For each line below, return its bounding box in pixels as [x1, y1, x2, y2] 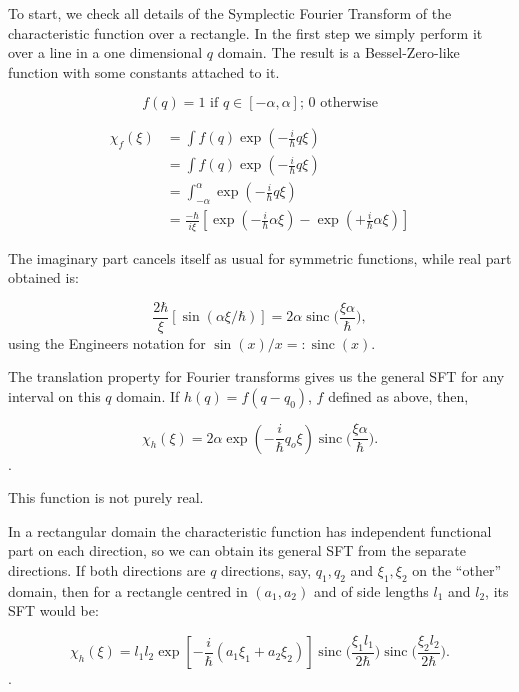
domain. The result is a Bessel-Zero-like [217, 42, 460, 63]
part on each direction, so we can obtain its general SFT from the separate [8, 540, 466, 561]
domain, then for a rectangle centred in [8, 580, 248, 601]
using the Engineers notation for [8, 332, 206, 353]
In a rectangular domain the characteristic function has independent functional [8, 520, 492, 541]
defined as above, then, [328, 386, 469, 407]
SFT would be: [8, 600, 99, 621]
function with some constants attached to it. [8, 61, 280, 82]
